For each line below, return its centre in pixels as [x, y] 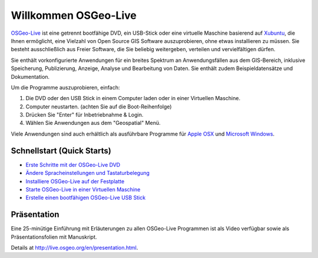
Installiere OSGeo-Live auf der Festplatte [75, 181]
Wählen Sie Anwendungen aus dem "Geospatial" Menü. [93, 123]
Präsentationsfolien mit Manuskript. [54, 237]
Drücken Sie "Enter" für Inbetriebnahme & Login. [85, 115]
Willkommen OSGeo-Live [74, 15]
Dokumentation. [30, 77]
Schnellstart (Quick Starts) [61, 150]
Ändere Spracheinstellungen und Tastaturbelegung [88, 173]
